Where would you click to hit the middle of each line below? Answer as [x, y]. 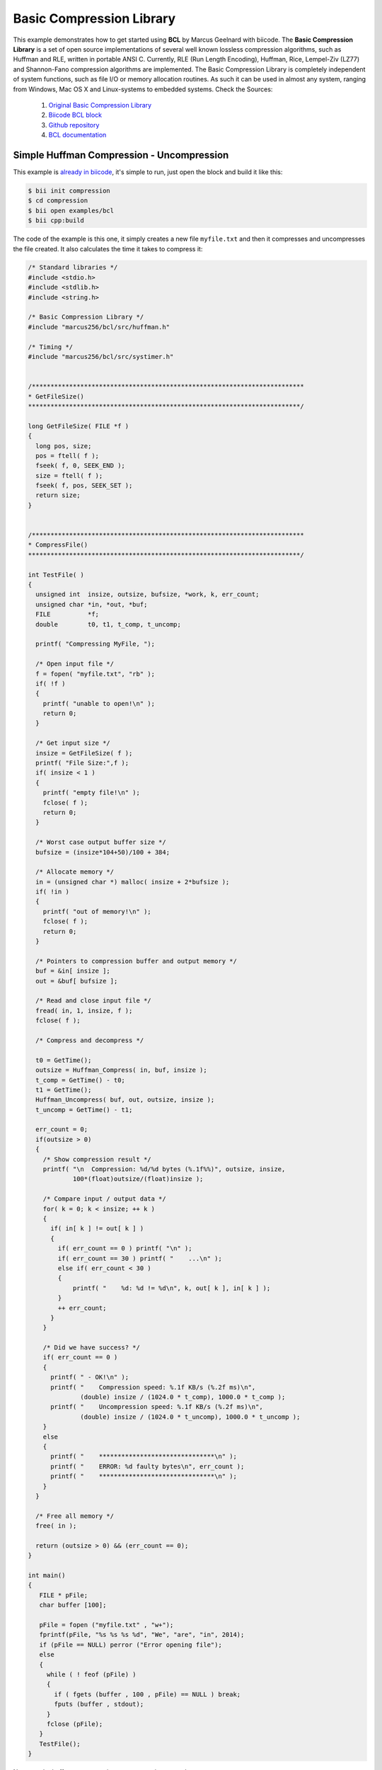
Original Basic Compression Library [100, 105]
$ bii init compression [69, 190]
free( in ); [56, 1526]
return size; [58, 495]
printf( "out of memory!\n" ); [97, 911]
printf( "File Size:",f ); [82, 763]
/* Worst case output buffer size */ [101, 842]
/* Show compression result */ [97, 1159]
